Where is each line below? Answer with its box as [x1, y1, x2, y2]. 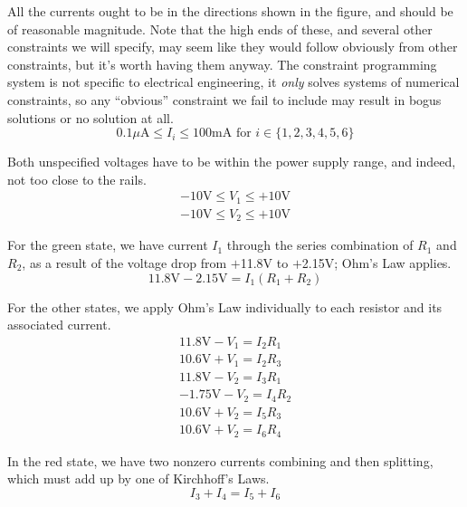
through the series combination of [226, 235, 414, 254]
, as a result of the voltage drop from [22, 253, 227, 272]
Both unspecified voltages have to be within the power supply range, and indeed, [7, 152, 456, 171]
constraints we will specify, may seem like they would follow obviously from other [7, 37, 458, 56]
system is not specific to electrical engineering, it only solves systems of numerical [7, 72, 460, 91]
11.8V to [240, 253, 289, 272]
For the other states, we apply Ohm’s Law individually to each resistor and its [7, 297, 443, 316]
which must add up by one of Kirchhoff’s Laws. [7, 469, 270, 488]
